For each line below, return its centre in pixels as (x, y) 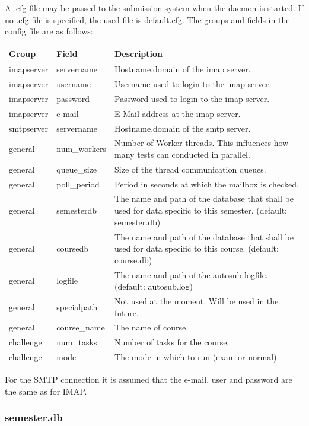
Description (139, 54)
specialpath (77, 306)
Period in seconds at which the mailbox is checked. (207, 184)
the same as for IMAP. (46, 391)
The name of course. (152, 327)
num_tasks (77, 342)
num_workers (82, 149)
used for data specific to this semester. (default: (201, 210)
